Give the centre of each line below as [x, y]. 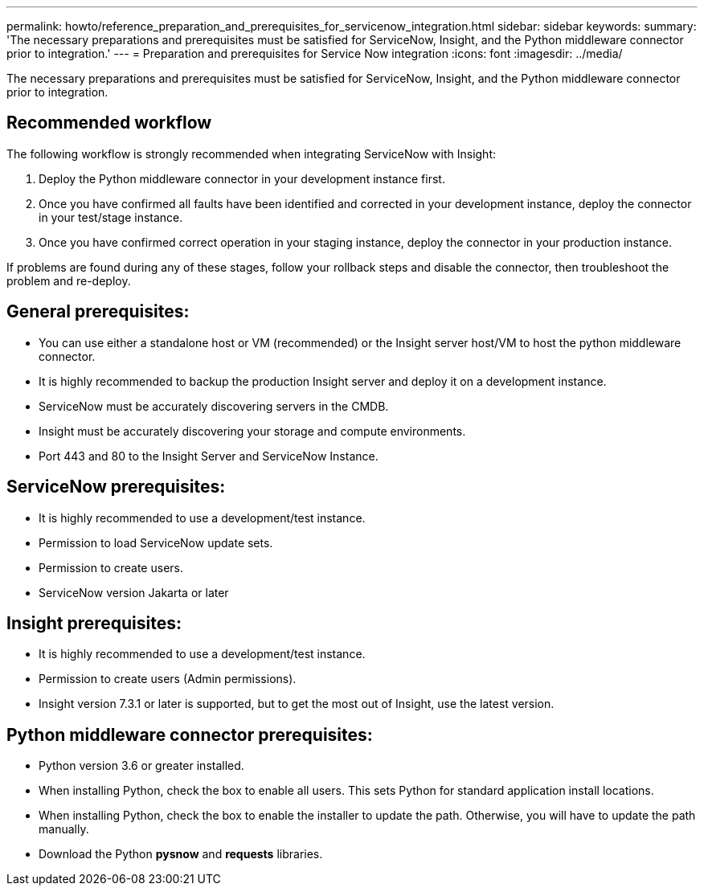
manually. [64, 829]
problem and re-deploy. [69, 280]
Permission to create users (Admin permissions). [168, 679]
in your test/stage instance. [111, 217]
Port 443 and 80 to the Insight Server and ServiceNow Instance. [209, 456]
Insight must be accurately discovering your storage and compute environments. [252, 431]
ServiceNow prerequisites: [116, 487]
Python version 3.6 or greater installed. [141, 766]
